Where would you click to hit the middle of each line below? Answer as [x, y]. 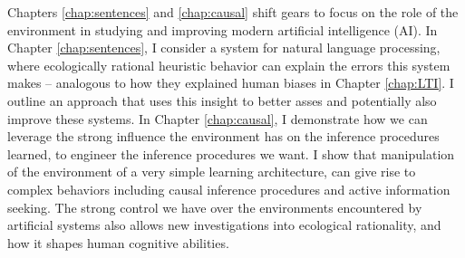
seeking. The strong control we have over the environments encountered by [215, 207]
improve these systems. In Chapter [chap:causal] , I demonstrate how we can [218, 118]
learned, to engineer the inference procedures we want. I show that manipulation [231, 153]
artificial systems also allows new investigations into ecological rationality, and [224, 225]
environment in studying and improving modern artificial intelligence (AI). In [223, 29]
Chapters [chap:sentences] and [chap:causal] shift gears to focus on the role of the [233, 12]
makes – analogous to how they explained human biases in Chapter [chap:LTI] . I [231, 83]
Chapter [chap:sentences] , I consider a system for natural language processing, [224, 48]
